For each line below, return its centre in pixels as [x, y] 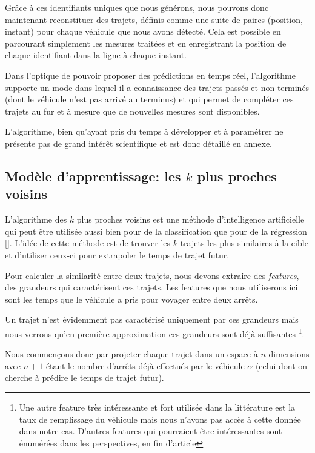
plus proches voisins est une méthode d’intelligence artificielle [191, 219]
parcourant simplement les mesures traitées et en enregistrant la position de [146, 43]
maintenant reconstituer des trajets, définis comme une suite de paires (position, [154, 19]
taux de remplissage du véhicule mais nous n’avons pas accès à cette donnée [160, 419]
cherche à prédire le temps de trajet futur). [85, 377]
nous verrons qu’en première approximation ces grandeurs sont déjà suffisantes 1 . [155, 332]
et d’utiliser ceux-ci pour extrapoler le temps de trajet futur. [117, 254]
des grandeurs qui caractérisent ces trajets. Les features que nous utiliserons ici [151, 287]
